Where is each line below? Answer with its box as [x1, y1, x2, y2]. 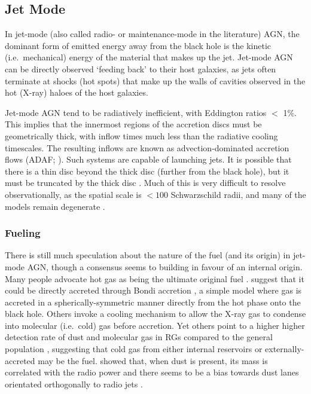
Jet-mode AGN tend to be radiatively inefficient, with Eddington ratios [5, 106, 267, 118]
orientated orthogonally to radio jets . [5, 377, 143, 390]
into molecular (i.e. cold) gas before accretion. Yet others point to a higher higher [5, 319, 305, 331]
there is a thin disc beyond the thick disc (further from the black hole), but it [5, 164, 289, 177]
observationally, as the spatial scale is [5, 188, 142, 200]
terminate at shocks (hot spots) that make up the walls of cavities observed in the [5, 74, 306, 87]
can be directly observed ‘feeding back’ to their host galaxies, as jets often [5, 62, 276, 75]
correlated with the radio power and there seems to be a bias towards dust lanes [5, 366, 299, 378]
